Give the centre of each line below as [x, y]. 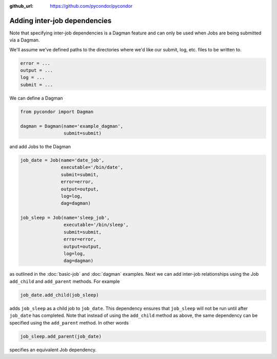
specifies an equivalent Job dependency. [53, 350]
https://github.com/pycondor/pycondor [91, 6]
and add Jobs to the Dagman [40, 146]
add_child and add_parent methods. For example [65, 281]
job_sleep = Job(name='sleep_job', [65, 218]
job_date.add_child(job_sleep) [60, 295]
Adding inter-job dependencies [61, 21]
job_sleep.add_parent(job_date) [61, 336]
